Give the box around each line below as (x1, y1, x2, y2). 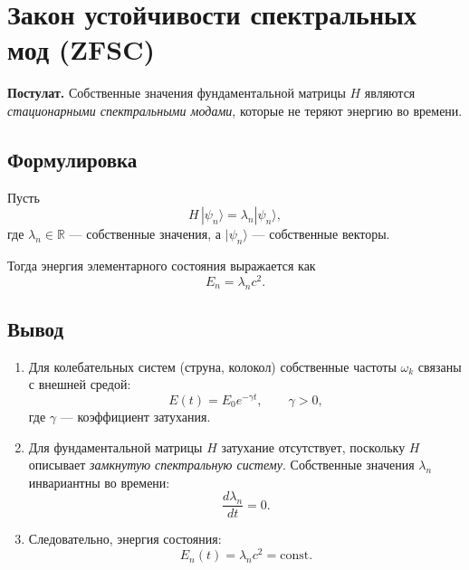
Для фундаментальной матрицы (28, 437, 203, 456)
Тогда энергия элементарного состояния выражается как (7, 256, 316, 275)
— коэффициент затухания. (60, 407, 211, 426)
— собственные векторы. (252, 224, 390, 243)
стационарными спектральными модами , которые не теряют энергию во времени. (7, 100, 463, 119)
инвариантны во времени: (28, 472, 170, 491)
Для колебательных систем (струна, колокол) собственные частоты (28, 356, 397, 375)
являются (364, 83, 416, 102)
